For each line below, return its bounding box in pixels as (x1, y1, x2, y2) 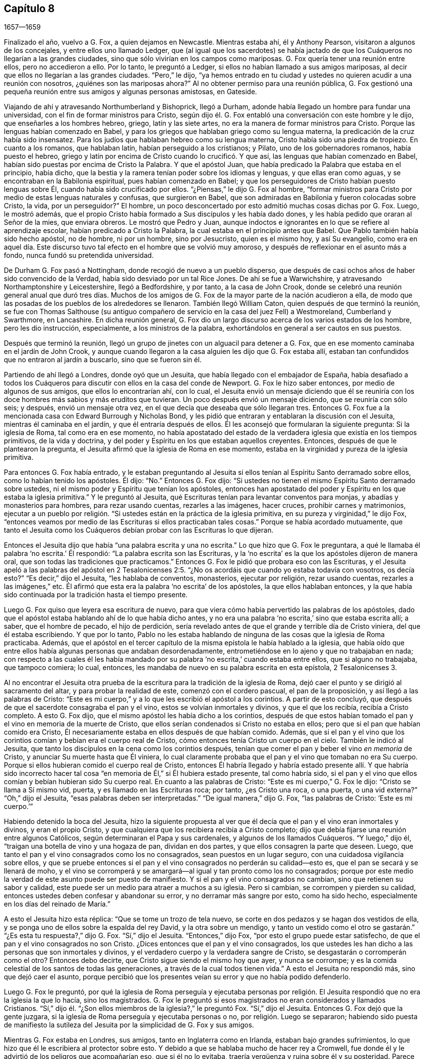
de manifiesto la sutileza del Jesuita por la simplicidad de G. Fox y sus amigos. (4, 1021, 254, 1029)
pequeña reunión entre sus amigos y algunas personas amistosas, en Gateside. (4, 87, 257, 96)
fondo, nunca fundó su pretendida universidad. (4, 251, 154, 260)
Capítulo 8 (4, 2, 55, 15)
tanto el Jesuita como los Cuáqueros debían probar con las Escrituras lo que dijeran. (4, 526, 274, 535)
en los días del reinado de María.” (4, 900, 110, 908)
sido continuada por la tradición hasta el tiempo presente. (4, 590, 188, 599)
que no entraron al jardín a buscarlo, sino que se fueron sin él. (4, 355, 202, 364)
